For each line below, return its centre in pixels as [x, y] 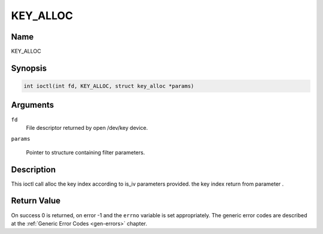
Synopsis [29, 68]
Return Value [36, 201]
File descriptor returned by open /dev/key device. [87, 127]
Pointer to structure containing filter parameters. [86, 152]
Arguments [33, 105]
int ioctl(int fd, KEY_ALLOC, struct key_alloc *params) [109, 86]
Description [33, 170]
